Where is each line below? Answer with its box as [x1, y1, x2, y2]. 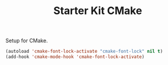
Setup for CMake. [5, 37, 48, 45]
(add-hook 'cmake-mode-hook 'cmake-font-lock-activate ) [5, 54, 145, 60]
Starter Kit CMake [53, 4, 142, 18]
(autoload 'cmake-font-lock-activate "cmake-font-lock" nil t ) [5, 49, 163, 54]
